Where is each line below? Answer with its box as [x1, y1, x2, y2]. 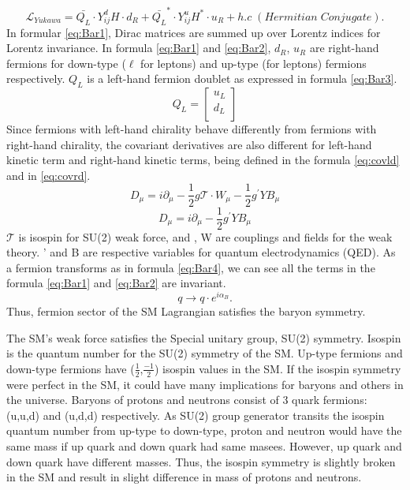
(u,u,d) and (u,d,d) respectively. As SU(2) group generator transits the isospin [6, 406, 385, 423]
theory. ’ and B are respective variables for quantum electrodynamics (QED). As [6, 244, 396, 260]
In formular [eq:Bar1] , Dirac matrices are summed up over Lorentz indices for [6, 24, 381, 40]
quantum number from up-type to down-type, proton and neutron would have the [6, 422, 402, 439]
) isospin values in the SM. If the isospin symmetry [155, 360, 401, 376]
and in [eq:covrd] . [6, 166, 91, 183]
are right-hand [309, 39, 379, 56]
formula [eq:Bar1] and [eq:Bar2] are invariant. [6, 275, 226, 291]
